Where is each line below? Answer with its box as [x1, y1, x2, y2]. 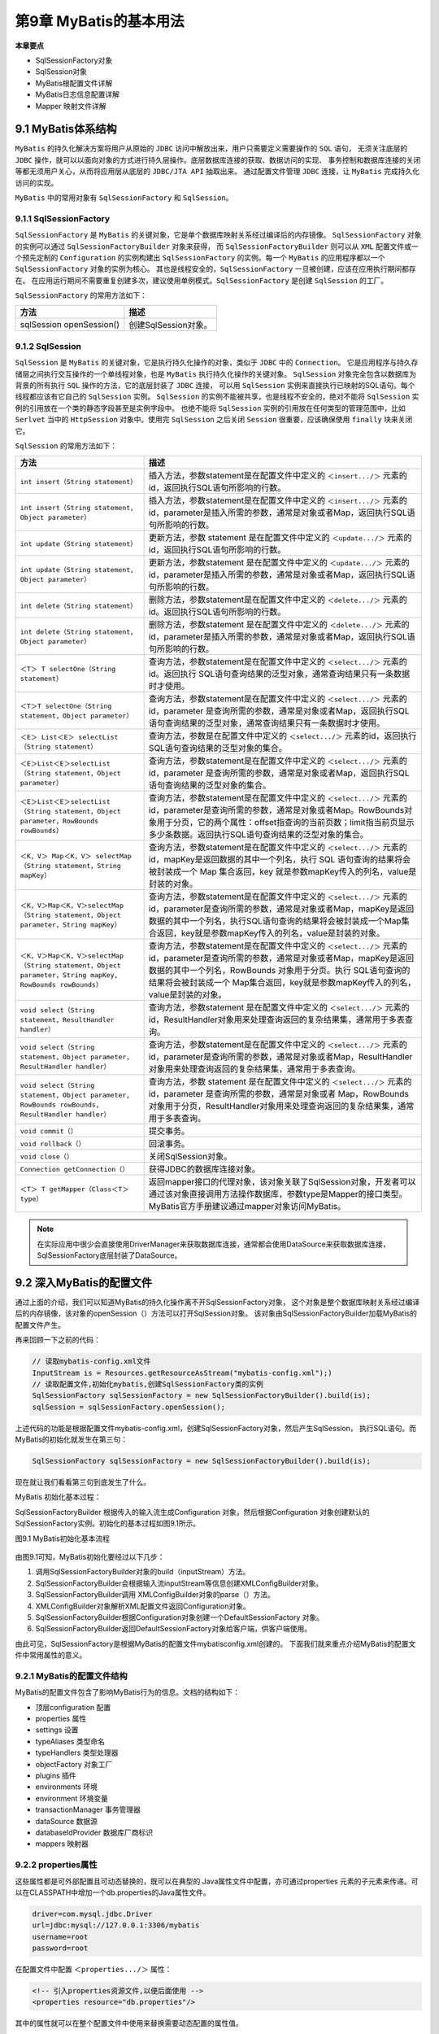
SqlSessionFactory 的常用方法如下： [15, 290, 148, 300]
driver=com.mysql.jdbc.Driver [32, 1909, 153, 1918]
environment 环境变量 [35, 1793, 109, 1803]
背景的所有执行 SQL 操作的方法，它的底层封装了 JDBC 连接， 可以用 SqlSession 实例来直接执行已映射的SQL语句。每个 [15, 380, 415, 390]
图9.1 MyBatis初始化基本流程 [15, 1534, 110, 1543]
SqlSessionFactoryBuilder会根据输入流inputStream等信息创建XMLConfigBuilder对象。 [35, 1578, 324, 1588]
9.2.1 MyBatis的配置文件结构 [15, 1670, 128, 1682]
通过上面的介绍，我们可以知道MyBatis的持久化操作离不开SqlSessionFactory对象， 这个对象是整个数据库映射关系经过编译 [15, 1298, 420, 1307]
